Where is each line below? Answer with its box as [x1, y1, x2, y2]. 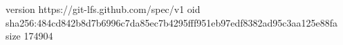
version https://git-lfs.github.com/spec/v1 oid [6, 2, 201, 16]
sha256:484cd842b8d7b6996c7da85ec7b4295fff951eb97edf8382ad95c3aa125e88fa [6, 15, 337, 29]
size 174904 [6, 29, 53, 43]
